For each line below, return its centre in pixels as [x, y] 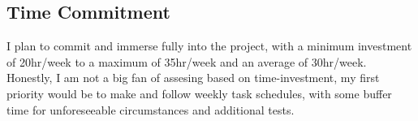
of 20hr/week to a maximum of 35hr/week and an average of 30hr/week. [187, 61]
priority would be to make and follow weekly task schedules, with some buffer [199, 93]
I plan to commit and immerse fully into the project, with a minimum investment [209, 46]
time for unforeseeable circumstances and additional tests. [151, 109]
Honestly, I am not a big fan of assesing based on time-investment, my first [193, 78]
